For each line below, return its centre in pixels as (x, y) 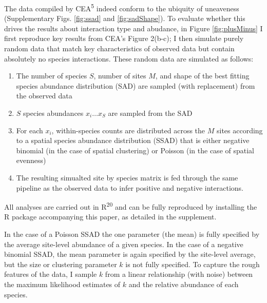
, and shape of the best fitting (202, 76)
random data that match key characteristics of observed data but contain (119, 48)
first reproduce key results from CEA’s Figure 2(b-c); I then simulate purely (124, 38)
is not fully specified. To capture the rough (193, 264)
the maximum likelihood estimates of (62, 284)
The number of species (52, 76)
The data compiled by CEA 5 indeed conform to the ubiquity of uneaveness (122, 7)
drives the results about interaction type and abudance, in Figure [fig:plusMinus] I (133, 28)
